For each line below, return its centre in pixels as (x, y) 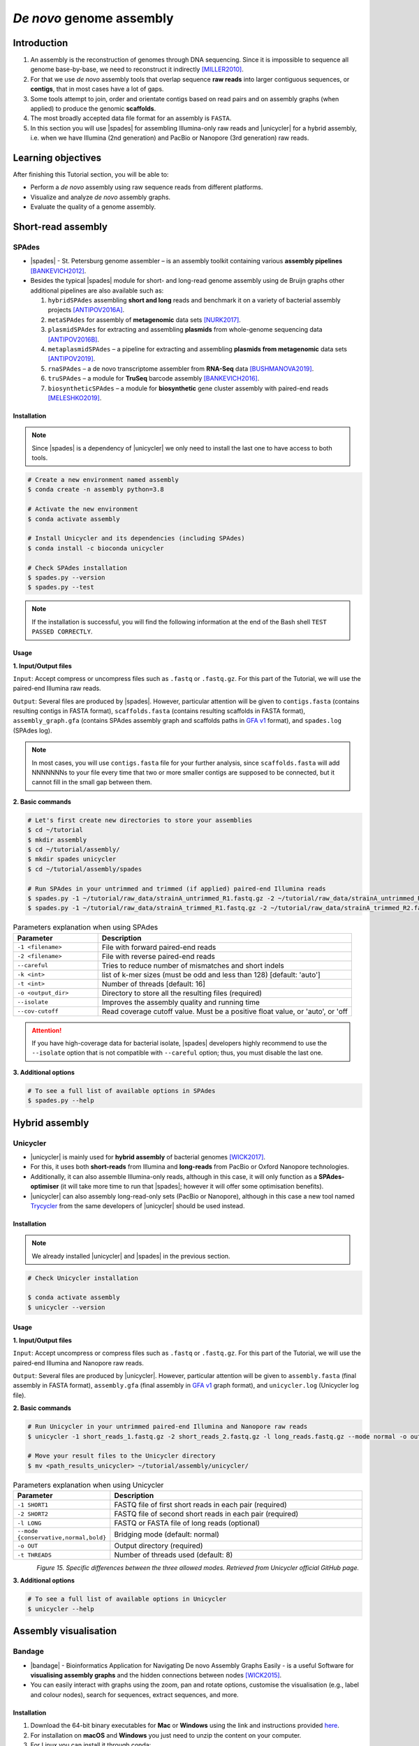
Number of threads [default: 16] (154, 983)
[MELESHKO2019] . (75, 397)
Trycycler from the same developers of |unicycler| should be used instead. (138, 1205)
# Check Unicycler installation (83, 1278)
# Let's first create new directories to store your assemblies (140, 820)
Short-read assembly (60, 227)
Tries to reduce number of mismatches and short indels (193, 965)
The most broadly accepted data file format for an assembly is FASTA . (131, 118)
